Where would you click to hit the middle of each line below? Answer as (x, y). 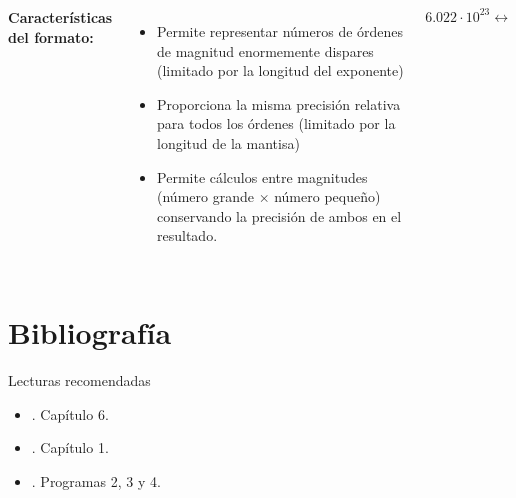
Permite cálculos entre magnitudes (262, 176)
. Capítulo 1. (70, 447)
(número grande (205, 196)
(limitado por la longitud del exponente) (280, 70)
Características (60, 17)
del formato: (51, 36)
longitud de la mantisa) (228, 142)
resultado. (187, 235)
